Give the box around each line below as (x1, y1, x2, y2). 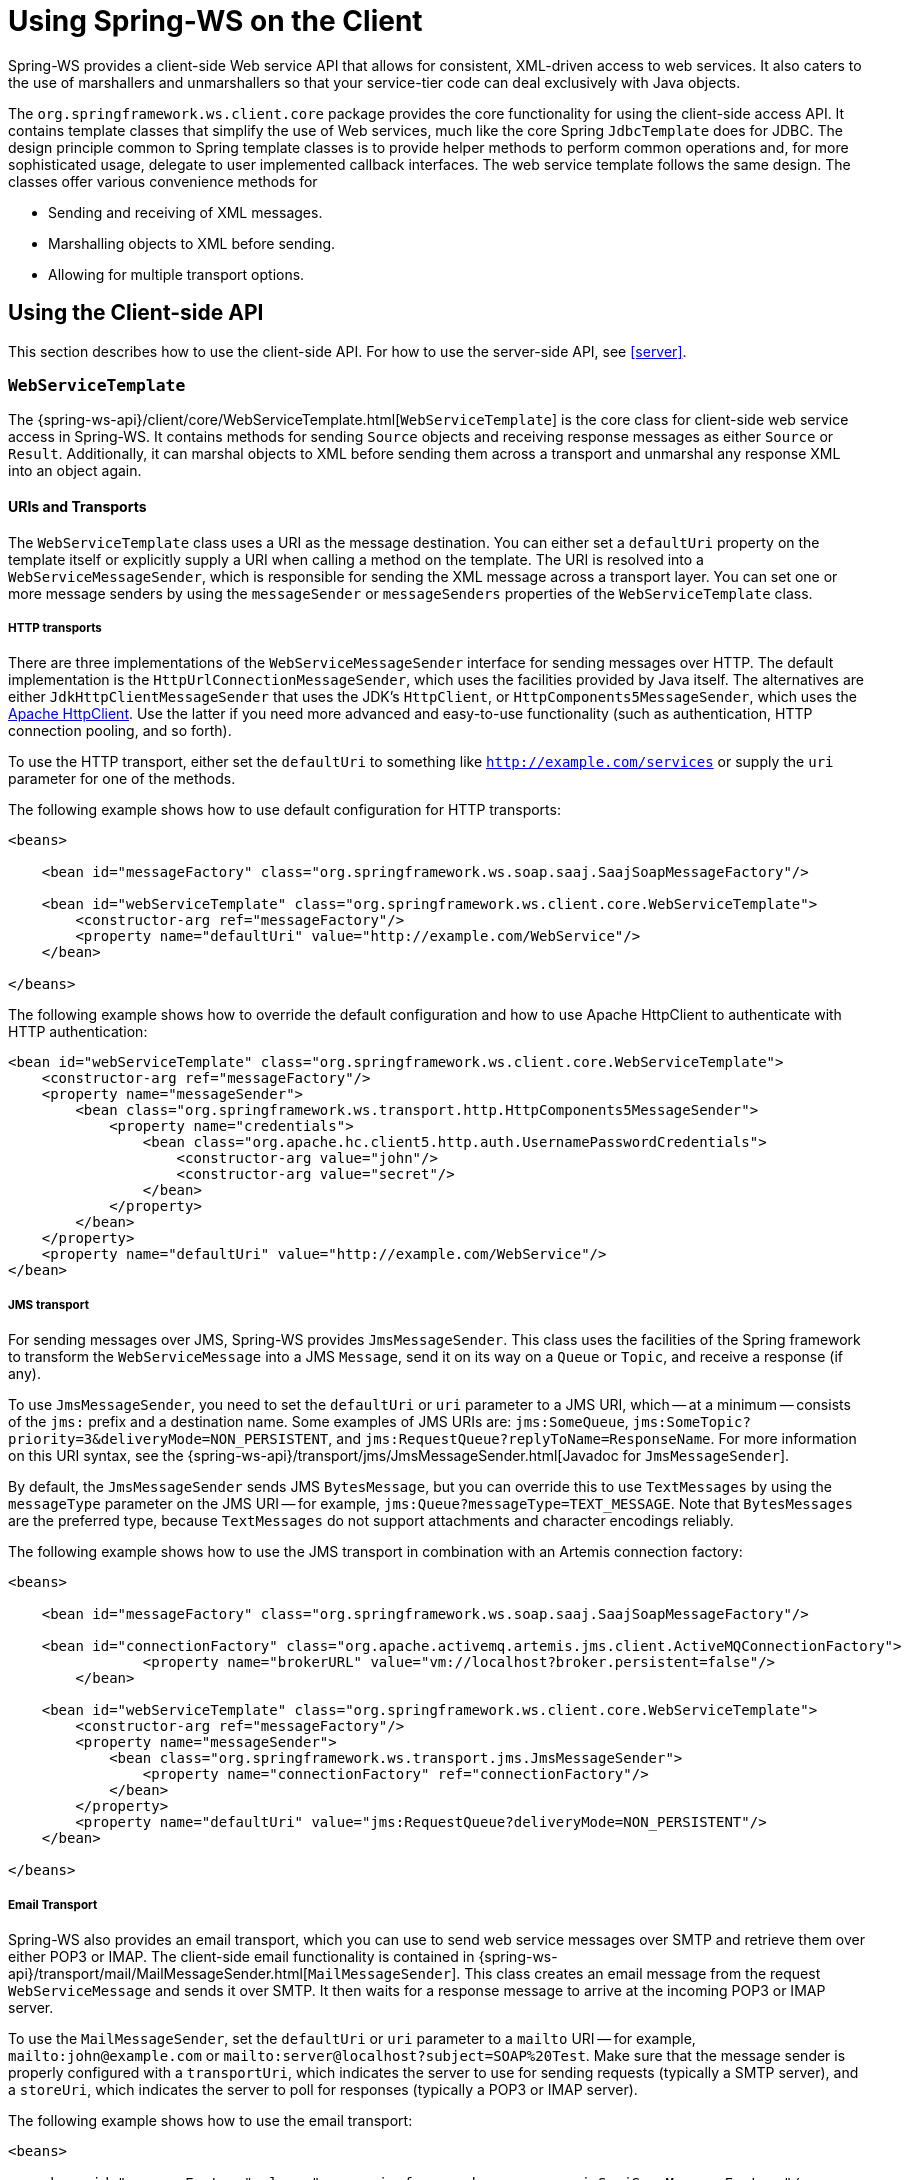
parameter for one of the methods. (8, 770, 236, 788)
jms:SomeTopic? (632, 1414, 751, 1431)
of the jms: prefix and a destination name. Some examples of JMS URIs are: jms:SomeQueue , (8, 1413, 629, 1431)
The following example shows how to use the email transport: (8, 2111, 413, 2129)
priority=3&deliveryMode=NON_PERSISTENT (8, 1431, 329, 1448)
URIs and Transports (8, 497, 147, 515)
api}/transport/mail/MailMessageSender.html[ (8, 1964, 308, 1982)
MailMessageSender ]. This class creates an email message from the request (307, 1964, 821, 1982)
